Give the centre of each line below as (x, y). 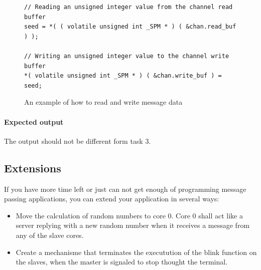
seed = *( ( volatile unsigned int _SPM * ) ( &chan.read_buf (130, 27)
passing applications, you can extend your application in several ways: (112, 199)
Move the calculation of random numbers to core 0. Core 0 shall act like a (129, 215)
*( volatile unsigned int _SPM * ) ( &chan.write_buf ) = (123, 76)
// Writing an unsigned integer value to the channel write (127, 56)
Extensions (33, 168)
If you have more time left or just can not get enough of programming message (125, 189)
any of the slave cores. (50, 235)
